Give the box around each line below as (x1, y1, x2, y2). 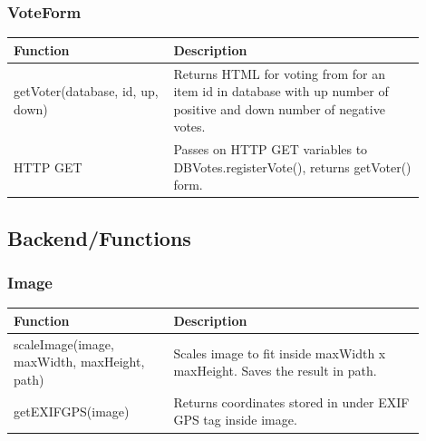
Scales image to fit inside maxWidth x (173, 343, 386, 362)
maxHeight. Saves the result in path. (173, 361, 377, 380)
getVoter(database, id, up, (14, 82, 159, 101)
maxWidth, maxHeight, (14, 352, 145, 371)
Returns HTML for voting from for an (173, 64, 385, 83)
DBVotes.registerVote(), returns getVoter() (173, 157, 411, 176)
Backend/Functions (7, 223, 191, 251)
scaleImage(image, (14, 334, 114, 353)
